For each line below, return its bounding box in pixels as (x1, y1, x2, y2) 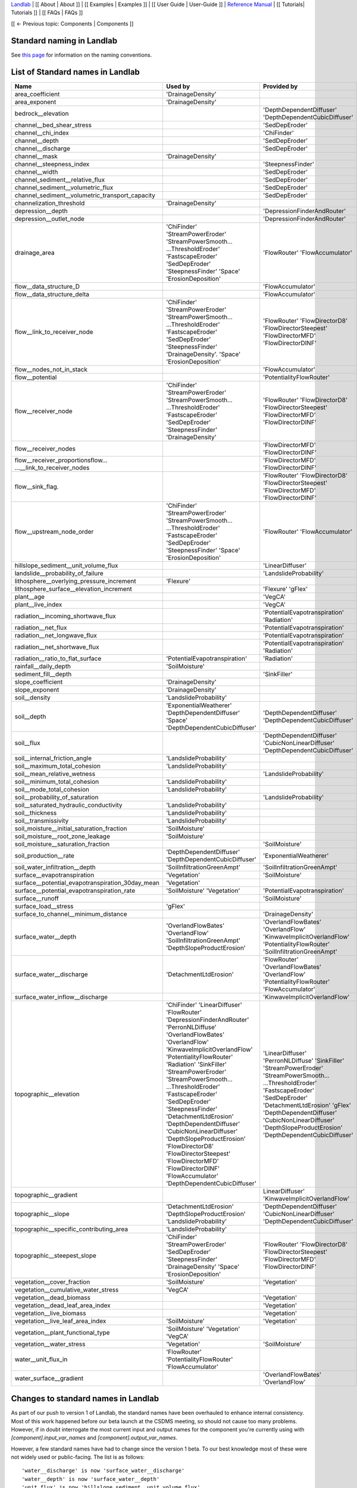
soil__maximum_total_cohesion (14, 762, 101, 770)
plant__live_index (14, 600, 62, 608)
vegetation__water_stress (14, 1340, 86, 1348)
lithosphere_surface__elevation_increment (14, 584, 132, 593)
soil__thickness (14, 808, 57, 817)
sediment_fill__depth (14, 670, 72, 678)
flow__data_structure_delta (14, 290, 89, 298)
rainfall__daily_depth (14, 662, 71, 670)
